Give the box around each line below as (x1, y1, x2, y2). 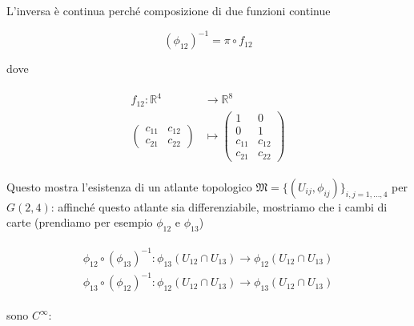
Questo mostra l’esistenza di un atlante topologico (6, 178, 252, 195)
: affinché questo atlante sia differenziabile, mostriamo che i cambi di (50, 198, 388, 215)
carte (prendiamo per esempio (6, 214, 153, 231)
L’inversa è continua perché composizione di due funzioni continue (6, 2, 331, 18)
